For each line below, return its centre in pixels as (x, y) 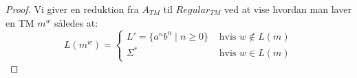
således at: (76, 22)
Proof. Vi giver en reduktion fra (72, 9)
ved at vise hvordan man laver (288, 9)
